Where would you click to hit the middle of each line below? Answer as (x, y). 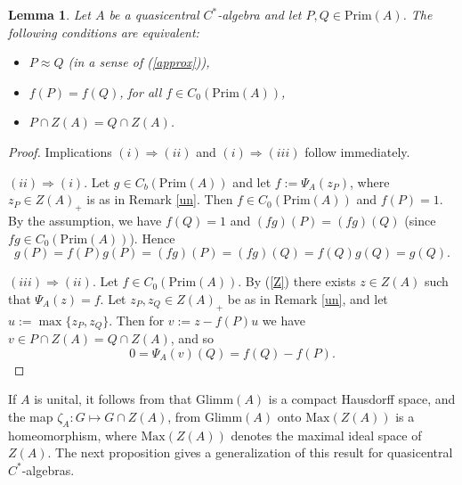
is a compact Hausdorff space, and (362, 399)
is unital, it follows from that (113, 399)
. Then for (137, 320)
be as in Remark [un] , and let (308, 298)
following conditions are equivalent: (104, 32)
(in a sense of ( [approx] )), (139, 62)
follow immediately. (357, 151)
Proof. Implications (60, 151)
